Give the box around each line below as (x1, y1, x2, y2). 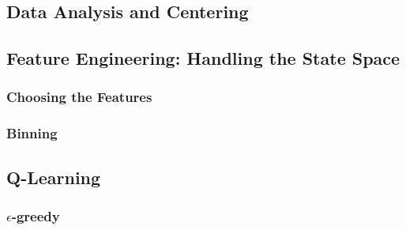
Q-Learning (6, 164, 101, 189)
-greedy (11, 205, 60, 225)
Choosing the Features (6, 87, 152, 107)
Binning (6, 123, 58, 143)
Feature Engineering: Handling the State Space (6, 46, 400, 70)
